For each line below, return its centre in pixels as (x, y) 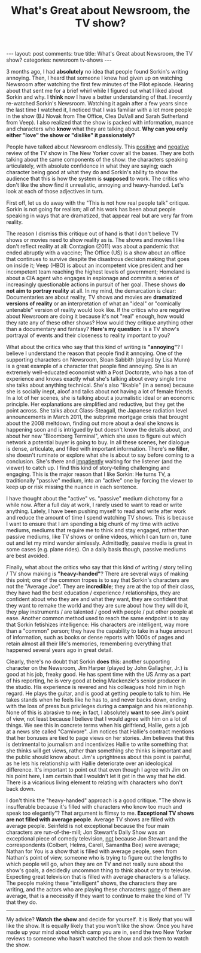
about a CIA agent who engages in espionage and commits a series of (93, 278)
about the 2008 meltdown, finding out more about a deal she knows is (93, 423)
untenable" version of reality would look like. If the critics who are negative (98, 310)
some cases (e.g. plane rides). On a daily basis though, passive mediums (96, 550)
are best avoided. (28, 556)
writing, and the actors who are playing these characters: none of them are (98, 890)
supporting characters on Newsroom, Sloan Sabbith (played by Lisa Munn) (98, 360)
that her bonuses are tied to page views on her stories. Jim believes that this (100, 738)
